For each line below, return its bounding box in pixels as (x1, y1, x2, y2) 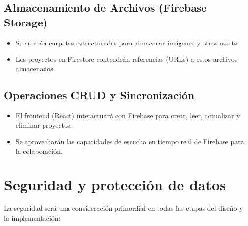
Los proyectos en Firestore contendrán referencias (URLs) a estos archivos (15, 54, 238, 64)
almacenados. (15, 63, 55, 73)
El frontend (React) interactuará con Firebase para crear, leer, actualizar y (15, 110, 240, 120)
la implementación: (4, 212, 61, 223)
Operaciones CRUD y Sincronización (4, 87, 195, 102)
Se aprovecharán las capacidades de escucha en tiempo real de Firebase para (15, 136, 244, 146)
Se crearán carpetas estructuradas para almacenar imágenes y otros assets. (15, 37, 239, 47)
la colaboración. (15, 146, 63, 156)
